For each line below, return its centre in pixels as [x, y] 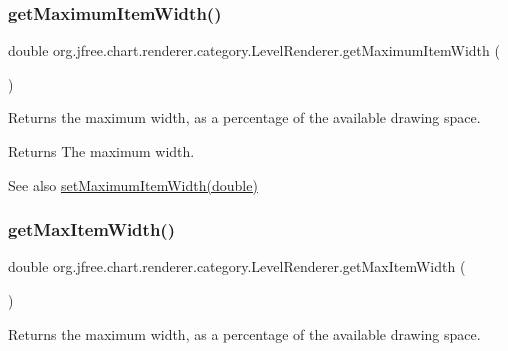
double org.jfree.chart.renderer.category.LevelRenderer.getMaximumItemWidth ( [254, 50]
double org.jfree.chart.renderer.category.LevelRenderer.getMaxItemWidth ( [237, 266]
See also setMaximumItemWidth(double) [133, 184]
